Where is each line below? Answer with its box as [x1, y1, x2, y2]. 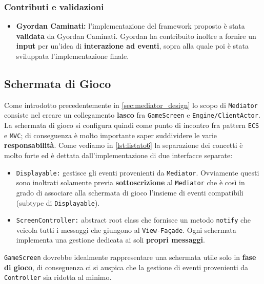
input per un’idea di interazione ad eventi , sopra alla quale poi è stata [16, 40, 249, 51]
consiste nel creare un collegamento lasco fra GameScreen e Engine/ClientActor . [4, 110, 260, 120]
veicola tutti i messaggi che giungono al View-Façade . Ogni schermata [16, 224, 236, 235]
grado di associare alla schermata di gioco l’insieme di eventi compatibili [16, 187, 243, 198]
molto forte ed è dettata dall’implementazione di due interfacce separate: [4, 150, 233, 161]
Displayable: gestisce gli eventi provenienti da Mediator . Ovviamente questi [16, 167, 259, 178]
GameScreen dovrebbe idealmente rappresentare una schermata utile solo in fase [4, 252, 256, 263]
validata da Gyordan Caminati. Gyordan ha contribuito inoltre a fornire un [16, 30, 256, 41]
